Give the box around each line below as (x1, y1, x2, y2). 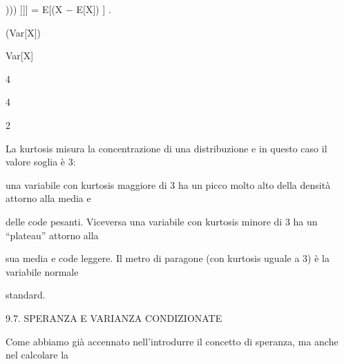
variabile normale (6, 264, 79, 279)
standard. (6, 287, 46, 302)
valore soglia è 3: (6, 154, 76, 169)
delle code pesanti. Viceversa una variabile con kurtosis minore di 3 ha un (6, 214, 318, 228)
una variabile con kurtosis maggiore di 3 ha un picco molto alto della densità (6, 177, 331, 192)
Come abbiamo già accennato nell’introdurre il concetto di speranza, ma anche (6, 334, 338, 348)
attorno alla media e (6, 191, 91, 205)
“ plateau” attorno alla (6, 228, 99, 242)
